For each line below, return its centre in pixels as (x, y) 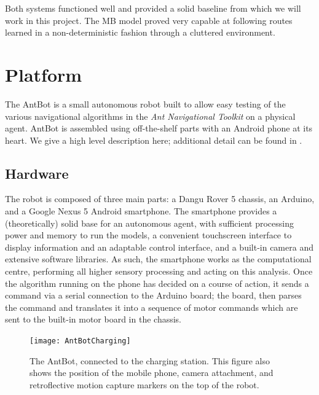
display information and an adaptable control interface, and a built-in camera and (159, 247)
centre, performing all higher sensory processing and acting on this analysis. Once (159, 271)
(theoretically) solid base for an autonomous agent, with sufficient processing (149, 223)
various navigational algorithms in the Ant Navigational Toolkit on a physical (150, 116)
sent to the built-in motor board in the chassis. (93, 319)
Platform (44, 74)
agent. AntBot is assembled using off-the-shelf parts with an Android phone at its (159, 128)
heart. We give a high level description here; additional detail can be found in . (154, 140)
